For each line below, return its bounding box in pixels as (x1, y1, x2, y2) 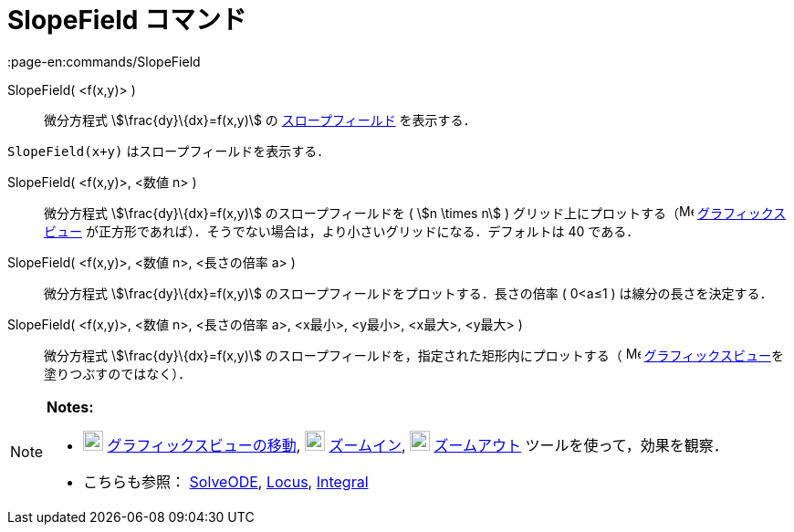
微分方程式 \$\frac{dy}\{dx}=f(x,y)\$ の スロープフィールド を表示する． (44, 111, 476, 128)
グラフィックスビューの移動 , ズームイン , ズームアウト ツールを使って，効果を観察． (107, 435, 728, 454)
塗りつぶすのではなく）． (44, 365, 192, 381)
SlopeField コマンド (7, 5, 246, 36)
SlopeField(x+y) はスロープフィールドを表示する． (7, 142, 330, 159)
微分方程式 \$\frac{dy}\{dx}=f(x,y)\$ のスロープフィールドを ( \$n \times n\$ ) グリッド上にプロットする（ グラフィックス (44, 204, 787, 221)
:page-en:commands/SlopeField (7, 53, 201, 69)
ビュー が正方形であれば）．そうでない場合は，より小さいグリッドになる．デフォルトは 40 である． (44, 223, 640, 239)
